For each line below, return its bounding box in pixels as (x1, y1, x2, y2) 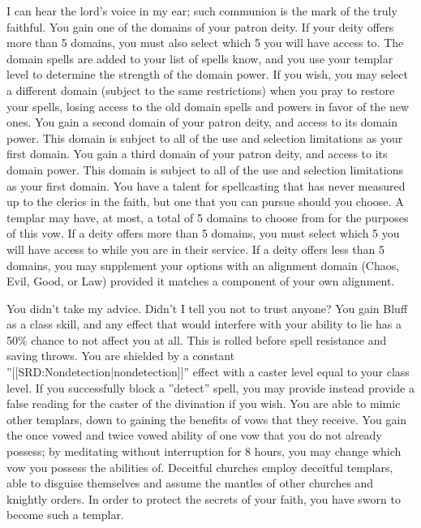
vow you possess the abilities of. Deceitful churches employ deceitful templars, (6, 458, 393, 475)
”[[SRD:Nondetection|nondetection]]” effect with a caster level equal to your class (6, 363, 410, 380)
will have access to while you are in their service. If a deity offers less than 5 (6, 240, 385, 257)
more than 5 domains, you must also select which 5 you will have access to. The (6, 34, 404, 51)
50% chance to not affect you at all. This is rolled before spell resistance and (6, 331, 387, 348)
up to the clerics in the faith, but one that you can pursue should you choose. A (6, 193, 404, 210)
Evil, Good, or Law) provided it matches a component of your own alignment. (6, 273, 395, 290)
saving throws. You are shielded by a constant (6, 347, 235, 364)
